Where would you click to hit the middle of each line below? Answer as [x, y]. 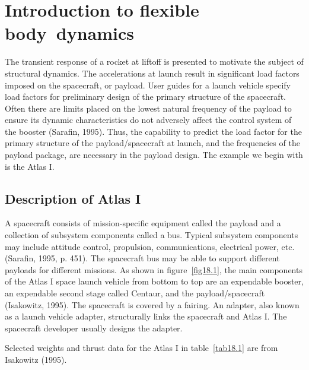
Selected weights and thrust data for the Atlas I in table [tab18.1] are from [141, 348]
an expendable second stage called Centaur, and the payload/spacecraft [135, 293]
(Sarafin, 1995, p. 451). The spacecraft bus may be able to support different [142, 258]
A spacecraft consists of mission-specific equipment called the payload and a [143, 223]
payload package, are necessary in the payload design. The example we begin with [154, 155]
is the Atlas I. [30, 166]
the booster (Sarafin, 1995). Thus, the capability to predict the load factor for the [153, 131]
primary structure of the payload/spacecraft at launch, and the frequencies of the [152, 143]
